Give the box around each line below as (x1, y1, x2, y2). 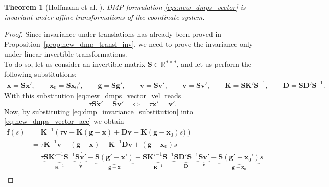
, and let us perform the (176, 58, 252, 69)
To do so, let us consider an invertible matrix (4, 58, 146, 69)
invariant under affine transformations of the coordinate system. (4, 11, 205, 22)
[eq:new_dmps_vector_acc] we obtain (4, 116, 124, 126)
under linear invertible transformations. (4, 48, 127, 59)
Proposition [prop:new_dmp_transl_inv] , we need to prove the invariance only (4, 38, 253, 49)
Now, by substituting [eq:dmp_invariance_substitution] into (4, 105, 193, 116)
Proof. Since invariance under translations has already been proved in (4, 29, 222, 39)
